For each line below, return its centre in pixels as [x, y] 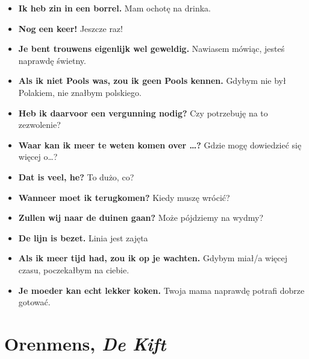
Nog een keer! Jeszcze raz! [70, 28]
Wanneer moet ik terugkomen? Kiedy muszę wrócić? [124, 197]
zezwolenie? [39, 125]
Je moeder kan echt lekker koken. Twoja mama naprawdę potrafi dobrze [161, 290]
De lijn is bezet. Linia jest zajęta [83, 237]
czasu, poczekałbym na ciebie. [74, 269]
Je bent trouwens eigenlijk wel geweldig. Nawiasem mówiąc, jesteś [151, 49]
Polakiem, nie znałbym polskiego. [80, 92]
